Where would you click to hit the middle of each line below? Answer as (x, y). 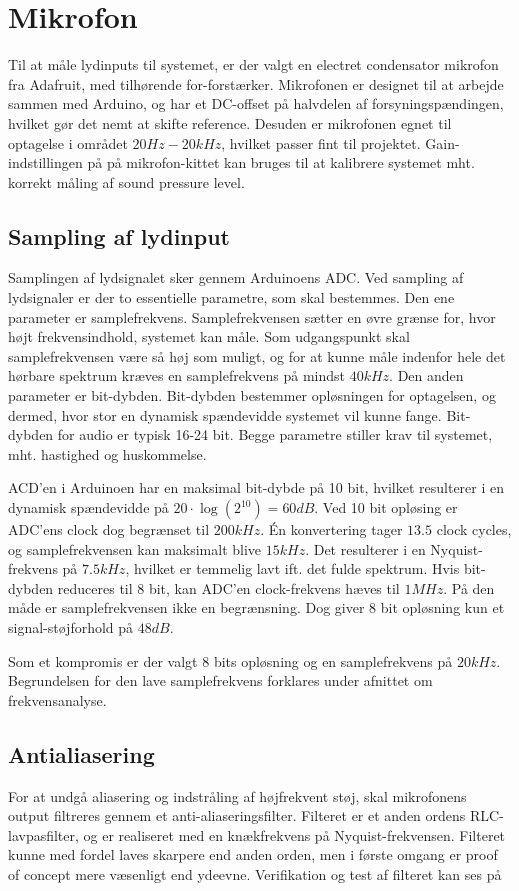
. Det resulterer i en (365, 548)
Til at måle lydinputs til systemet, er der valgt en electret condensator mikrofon (253, 64)
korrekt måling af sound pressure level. (126, 181)
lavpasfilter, (43, 834)
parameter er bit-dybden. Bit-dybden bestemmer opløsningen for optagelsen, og (252, 395)
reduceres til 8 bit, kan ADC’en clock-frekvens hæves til (228, 587)
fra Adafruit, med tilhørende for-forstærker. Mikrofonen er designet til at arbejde (256, 83)
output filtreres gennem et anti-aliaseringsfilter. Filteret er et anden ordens (237, 815)
